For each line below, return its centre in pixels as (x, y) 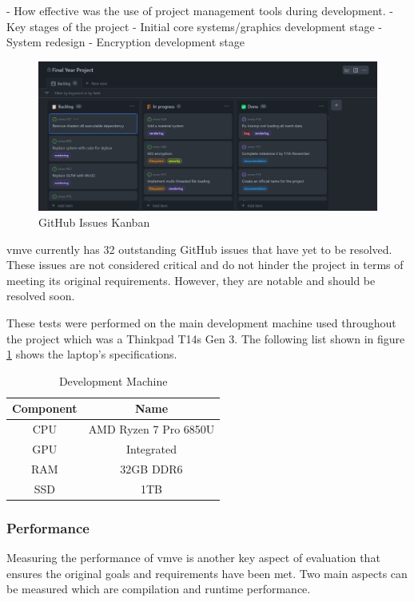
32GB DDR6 (151, 468)
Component (45, 408)
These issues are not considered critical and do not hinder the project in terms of (205, 265)
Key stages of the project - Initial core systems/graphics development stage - (194, 26)
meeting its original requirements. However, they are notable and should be (191, 280)
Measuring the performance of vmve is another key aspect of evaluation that (193, 557)
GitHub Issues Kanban (94, 222)
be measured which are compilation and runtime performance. (159, 589)
